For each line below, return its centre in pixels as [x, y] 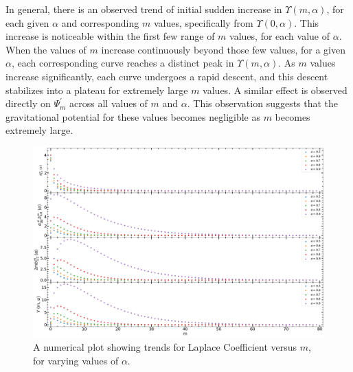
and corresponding [100, 22]
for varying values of [76, 360]
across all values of [109, 103]
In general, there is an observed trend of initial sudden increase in [144, 9]
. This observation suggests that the [263, 103]
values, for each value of [280, 36]
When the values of [46, 49]
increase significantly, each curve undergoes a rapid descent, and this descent [167, 76]
